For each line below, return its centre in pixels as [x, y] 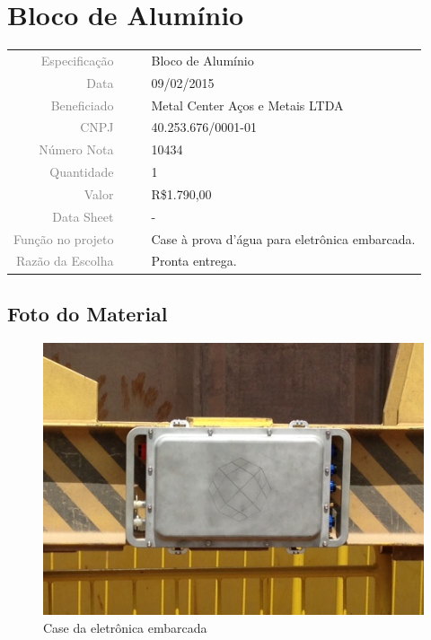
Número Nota [76, 149]
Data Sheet [83, 216]
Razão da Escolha [65, 261]
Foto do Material [88, 313]
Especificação [77, 60]
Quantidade [82, 172]
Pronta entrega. [194, 261]
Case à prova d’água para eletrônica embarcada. [283, 238]
